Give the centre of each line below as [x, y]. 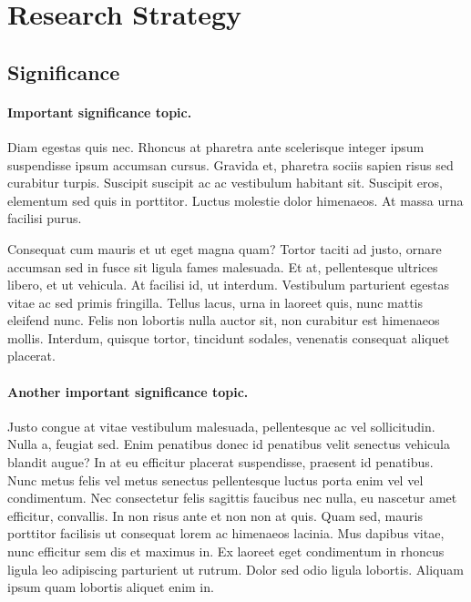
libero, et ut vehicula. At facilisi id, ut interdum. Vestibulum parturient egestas [229, 285]
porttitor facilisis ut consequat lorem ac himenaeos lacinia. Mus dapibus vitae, [226, 533]
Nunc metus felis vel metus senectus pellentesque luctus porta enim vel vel [215, 480]
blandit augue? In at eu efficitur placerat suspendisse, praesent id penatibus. [220, 462]
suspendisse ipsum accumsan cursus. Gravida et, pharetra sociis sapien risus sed [230, 164]
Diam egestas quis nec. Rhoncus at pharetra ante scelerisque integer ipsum [216, 146]
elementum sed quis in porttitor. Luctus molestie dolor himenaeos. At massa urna [235, 200]
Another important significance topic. [128, 391]
